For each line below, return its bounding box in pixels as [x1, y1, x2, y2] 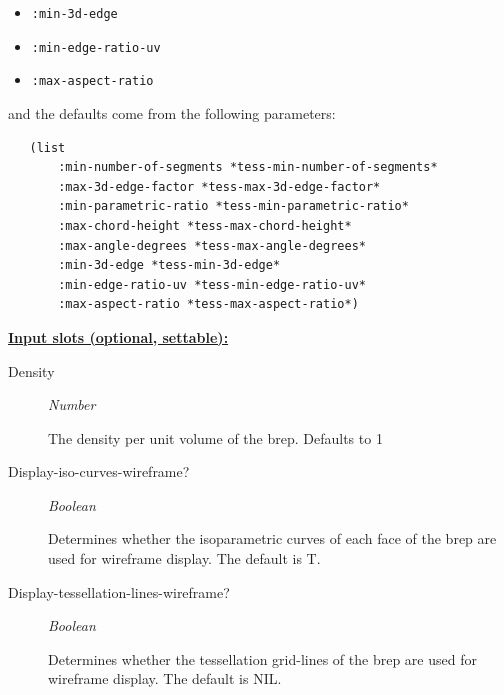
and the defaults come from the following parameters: [8, 102, 336, 123]
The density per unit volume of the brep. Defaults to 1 [48, 427, 383, 448]
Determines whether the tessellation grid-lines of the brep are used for [48, 648, 477, 669]
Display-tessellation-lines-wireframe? [8, 581, 230, 602]
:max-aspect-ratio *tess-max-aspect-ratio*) [58, 297, 359, 312]
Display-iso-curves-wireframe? [8, 461, 190, 482]
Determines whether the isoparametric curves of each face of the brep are [48, 528, 497, 549]
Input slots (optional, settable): [8, 326, 229, 347]
